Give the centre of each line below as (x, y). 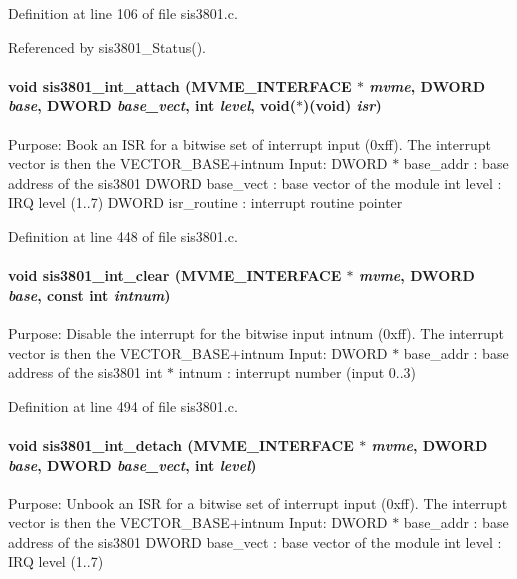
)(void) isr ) (342, 105)
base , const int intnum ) (89, 294)
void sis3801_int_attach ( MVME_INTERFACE (180, 85)
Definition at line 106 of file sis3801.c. (123, 13)
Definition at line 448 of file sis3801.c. (123, 235)
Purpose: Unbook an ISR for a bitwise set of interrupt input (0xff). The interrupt (258, 502)
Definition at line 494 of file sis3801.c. (123, 405)
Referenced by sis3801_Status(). (107, 46)
